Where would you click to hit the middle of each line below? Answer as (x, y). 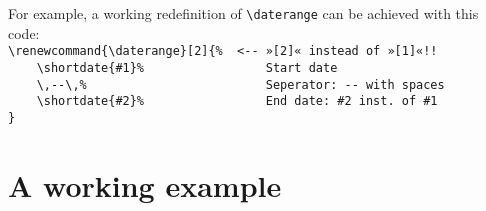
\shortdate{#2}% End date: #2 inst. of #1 (237, 101)
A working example (145, 184)
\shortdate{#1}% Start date (187, 67)
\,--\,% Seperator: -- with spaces (240, 84)
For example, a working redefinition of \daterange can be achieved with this (243, 13)
